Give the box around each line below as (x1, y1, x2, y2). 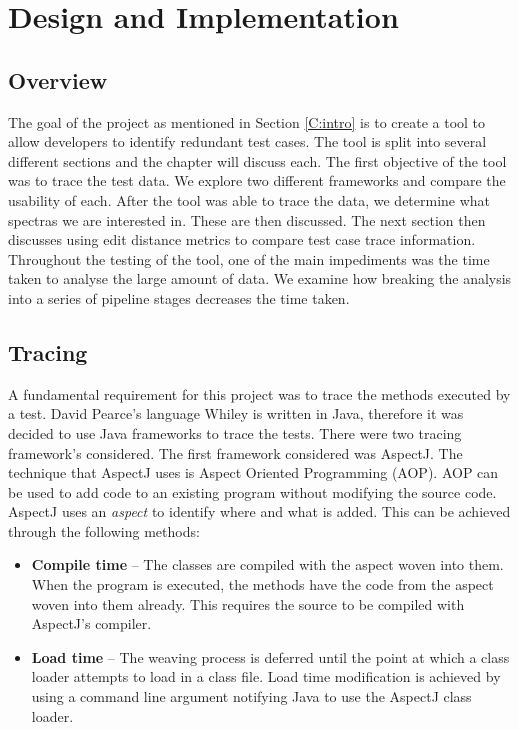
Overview (8, 64, 108, 95)
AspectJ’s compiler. (31, 613, 152, 634)
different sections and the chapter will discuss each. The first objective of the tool (8, 150, 507, 171)
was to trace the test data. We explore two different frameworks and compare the (8, 170, 506, 191)
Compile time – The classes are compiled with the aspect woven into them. (31, 554, 504, 575)
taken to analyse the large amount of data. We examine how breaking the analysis (8, 268, 512, 289)
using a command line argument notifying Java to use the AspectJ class (31, 686, 472, 707)
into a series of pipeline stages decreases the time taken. (8, 287, 350, 308)
